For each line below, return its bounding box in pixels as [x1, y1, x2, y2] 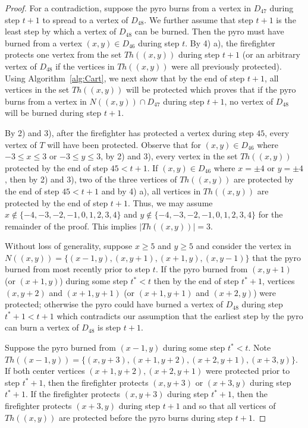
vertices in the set [5, 83, 70, 96]
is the [276, 13, 296, 26]
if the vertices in [55, 59, 115, 72]
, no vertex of [224, 95, 274, 107]
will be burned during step [5, 106, 102, 119]
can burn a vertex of [5, 321, 79, 333]
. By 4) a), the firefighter [185, 36, 275, 49]
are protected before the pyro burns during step [58, 411, 233, 423]
